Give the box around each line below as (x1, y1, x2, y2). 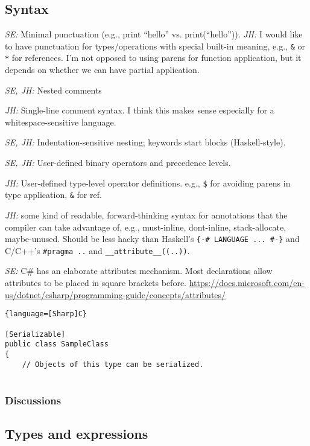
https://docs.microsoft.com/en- (189, 276, 305, 289)
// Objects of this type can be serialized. (22, 360, 204, 369)
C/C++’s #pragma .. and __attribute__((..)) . (5, 244, 190, 256)
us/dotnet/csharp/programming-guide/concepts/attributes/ (5, 288, 226, 301)
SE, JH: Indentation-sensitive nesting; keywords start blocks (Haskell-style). (5, 136, 286, 148)
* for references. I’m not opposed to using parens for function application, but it (5, 51, 302, 64)
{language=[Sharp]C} (5, 310, 87, 319)
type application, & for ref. (5, 188, 102, 201)
